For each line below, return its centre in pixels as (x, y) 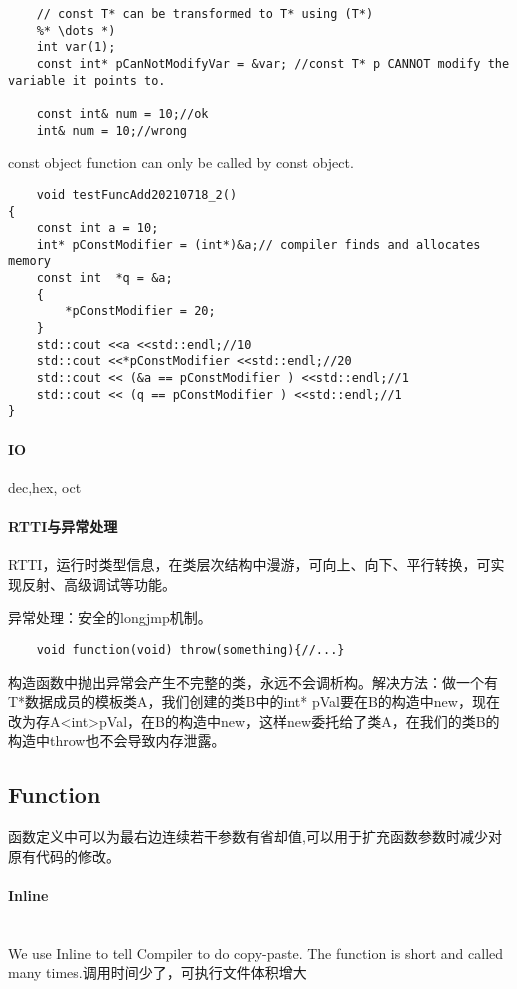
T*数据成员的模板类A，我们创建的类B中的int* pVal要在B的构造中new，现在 (254, 701)
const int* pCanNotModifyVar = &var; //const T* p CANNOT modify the (273, 63)
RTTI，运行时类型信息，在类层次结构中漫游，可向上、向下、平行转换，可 (249, 564)
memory (29, 261)
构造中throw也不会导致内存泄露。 (117, 740)
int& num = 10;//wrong (111, 130)
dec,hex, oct (45, 486)
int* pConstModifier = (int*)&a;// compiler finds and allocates (258, 244)
